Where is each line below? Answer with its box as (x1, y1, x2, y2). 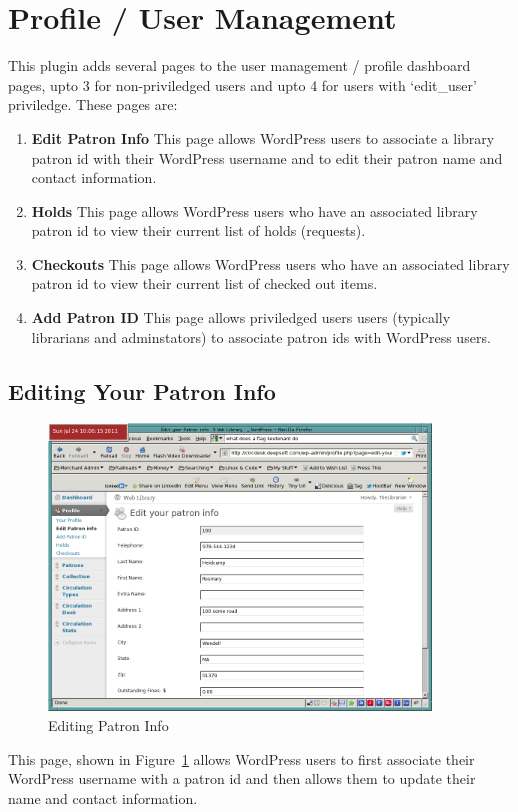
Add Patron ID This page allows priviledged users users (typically (31, 307, 451, 328)
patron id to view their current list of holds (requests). (31, 220, 366, 241)
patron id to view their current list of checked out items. (31, 273, 378, 294)
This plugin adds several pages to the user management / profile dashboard (8, 55, 471, 76)
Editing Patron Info (48, 715, 169, 736)
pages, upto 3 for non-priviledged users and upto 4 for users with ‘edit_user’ (8, 74, 477, 95)
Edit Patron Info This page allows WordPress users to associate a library (31, 127, 495, 148)
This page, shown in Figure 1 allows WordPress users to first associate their (8, 748, 475, 769)
